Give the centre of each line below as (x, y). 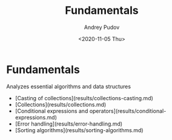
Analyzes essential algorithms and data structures (69, 86)
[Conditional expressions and (51, 111)
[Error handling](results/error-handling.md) (69, 124)
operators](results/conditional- (128, 111)
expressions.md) (36, 117)
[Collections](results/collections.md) (61, 104)
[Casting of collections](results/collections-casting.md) (84, 98)
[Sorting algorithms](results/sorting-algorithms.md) (79, 130)
